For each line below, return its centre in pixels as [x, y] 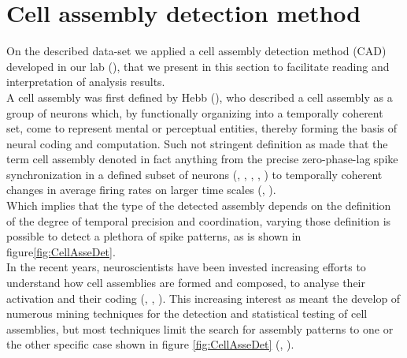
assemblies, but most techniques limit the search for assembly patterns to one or [200, 328]
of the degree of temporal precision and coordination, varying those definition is [199, 220]
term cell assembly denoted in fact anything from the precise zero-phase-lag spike [202, 159]
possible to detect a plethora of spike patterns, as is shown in [154, 236]
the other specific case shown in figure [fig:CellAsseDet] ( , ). [150, 344]
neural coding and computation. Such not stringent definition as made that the [197, 143]
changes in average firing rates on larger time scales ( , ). [141, 190]
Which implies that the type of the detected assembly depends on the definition [199, 205]
